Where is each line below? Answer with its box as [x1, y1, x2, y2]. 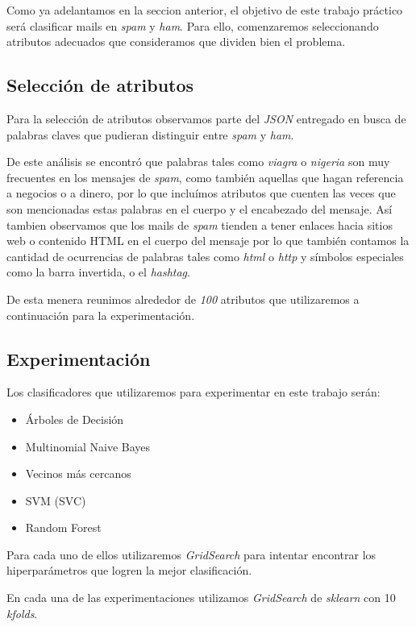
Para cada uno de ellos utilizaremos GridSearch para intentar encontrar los [6, 546, 376, 563]
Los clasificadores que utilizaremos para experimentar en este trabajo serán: [6, 384, 381, 401]
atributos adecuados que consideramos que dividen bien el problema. [6, 33, 346, 50]
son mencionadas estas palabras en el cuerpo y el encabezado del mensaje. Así [6, 200, 393, 217]
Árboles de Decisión [25, 410, 124, 427]
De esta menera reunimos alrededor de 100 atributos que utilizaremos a [6, 290, 360, 307]
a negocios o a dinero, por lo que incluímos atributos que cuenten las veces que [6, 185, 396, 201]
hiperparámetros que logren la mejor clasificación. [6, 562, 252, 579]
